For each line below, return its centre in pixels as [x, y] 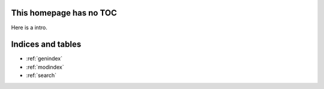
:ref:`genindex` [44, 59]
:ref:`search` [41, 75]
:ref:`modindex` [45, 67]
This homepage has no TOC [64, 13]
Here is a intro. [29, 27]
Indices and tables [46, 44]
